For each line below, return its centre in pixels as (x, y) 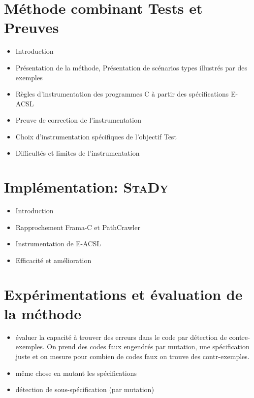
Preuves (32, 27)
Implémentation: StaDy (86, 187)
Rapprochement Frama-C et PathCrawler (78, 227)
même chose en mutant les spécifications (76, 373)
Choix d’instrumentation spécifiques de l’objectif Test (96, 136)
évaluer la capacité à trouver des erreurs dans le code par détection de (121, 337)
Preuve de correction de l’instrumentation (78, 120)
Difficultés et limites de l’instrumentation (78, 153)
